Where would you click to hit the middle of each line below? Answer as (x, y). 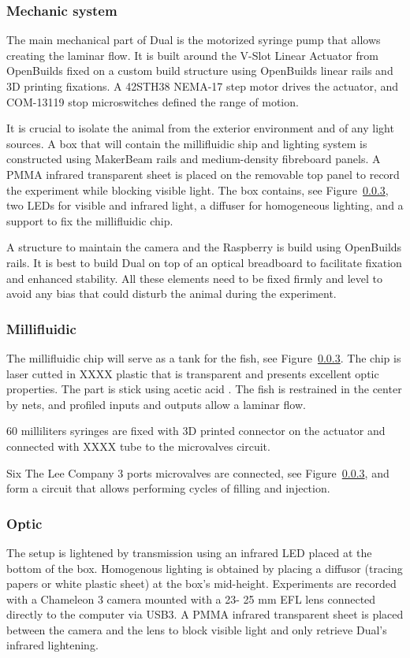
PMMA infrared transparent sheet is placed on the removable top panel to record (203, 174)
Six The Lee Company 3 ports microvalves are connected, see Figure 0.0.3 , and (198, 472)
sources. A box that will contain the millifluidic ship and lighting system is (187, 143)
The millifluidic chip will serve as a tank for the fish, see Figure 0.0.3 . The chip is (204, 357)
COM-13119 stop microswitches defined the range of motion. (153, 101)
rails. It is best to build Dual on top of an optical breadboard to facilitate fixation (204, 262)
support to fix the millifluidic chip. (90, 220)
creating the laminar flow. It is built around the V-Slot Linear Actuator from (192, 55)
